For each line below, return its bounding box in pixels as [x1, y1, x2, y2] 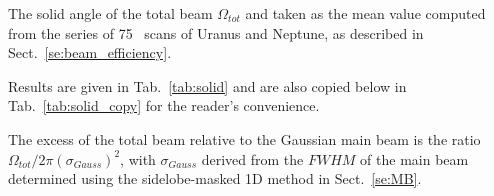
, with [120, 148, 156, 169]
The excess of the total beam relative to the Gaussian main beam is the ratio [8, 128, 481, 149]
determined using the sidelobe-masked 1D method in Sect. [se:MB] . [8, 168, 422, 189]
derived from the [201, 148, 304, 169]
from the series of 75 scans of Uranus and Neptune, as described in [8, 22, 424, 43]
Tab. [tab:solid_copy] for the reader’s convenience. [8, 95, 320, 116]
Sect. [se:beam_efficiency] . [8, 42, 172, 63]
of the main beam [360, 148, 469, 169]
